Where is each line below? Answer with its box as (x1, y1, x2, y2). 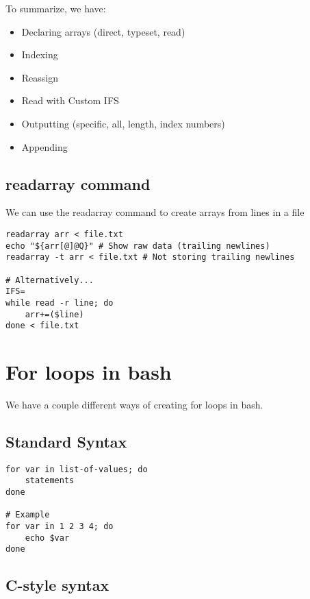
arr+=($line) (25, 309, 84, 319)
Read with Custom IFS (21, 93, 119, 108)
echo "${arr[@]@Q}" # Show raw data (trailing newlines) (5, 241, 270, 251)
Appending (21, 139, 68, 154)
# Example (5, 510, 50, 520)
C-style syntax (5, 574, 109, 596)
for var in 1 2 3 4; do (5, 522, 114, 532)
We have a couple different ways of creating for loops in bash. (5, 397, 263, 411)
